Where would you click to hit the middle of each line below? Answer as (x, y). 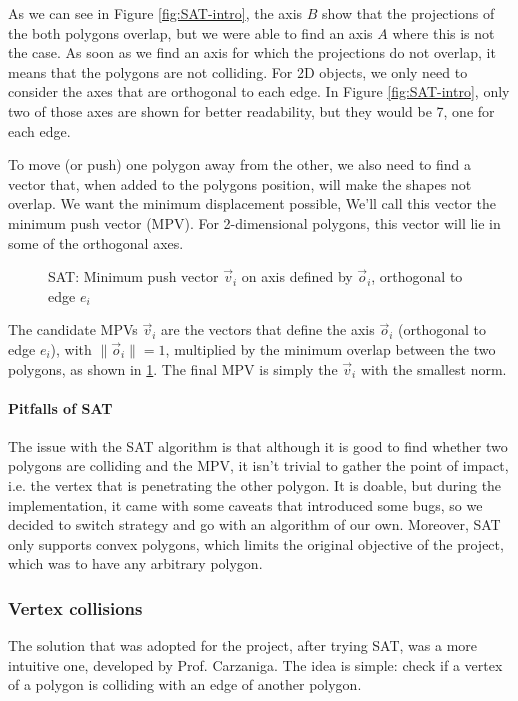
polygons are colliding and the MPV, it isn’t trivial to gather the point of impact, (258, 465)
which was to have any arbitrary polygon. (135, 563)
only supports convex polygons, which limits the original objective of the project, (256, 543)
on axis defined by (297, 276)
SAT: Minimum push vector (133, 276)
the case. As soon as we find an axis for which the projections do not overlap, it (252, 52)
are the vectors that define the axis (268, 329)
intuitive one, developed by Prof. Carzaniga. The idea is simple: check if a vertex (255, 664)
